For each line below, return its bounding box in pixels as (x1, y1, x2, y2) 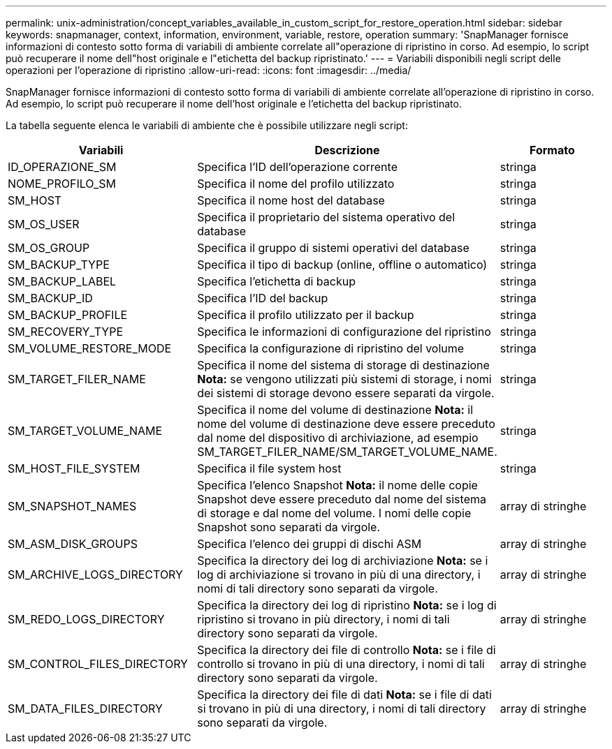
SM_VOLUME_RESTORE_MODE (8, 341, 172, 355)
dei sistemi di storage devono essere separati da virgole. (197, 386, 495, 400)
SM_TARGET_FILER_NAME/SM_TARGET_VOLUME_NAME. (197, 445, 497, 459)
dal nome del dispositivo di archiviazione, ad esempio (197, 431, 479, 445)
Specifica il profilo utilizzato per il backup (197, 308, 414, 322)
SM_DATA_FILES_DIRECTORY (8, 702, 163, 715)
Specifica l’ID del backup (197, 291, 328, 305)
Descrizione (314, 143, 380, 157)
